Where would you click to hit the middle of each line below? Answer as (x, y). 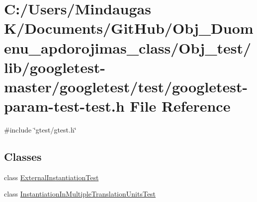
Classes (23, 157)
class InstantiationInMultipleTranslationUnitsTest (80, 194)
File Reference (180, 106)
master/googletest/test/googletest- (126, 86)
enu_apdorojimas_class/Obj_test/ (128, 47)
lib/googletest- (55, 67)
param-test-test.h (64, 106)
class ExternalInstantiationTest (51, 177)
